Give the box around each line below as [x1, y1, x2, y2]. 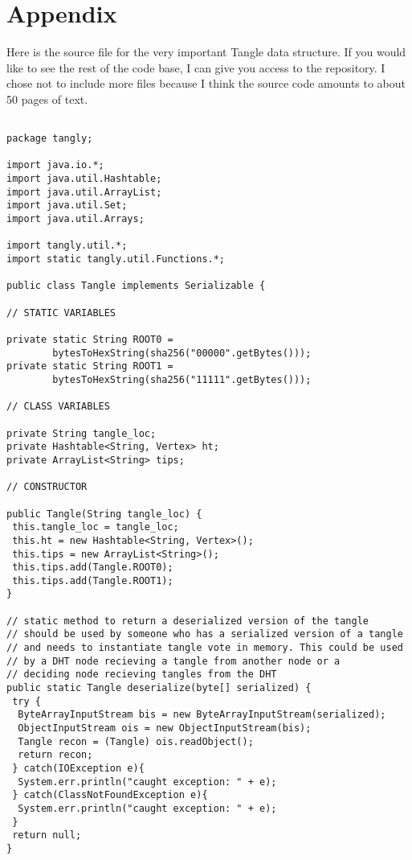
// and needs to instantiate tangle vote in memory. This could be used [6, 642, 403, 654]
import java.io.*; [6, 159, 104, 171]
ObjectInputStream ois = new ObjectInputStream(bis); [18, 722, 312, 734]
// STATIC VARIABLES [6, 307, 116, 319]
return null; [12, 829, 82, 841]
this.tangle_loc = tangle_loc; [12, 521, 179, 533]
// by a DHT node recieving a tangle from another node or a [6, 655, 341, 667]
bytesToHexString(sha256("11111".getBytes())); [52, 373, 312, 385]
